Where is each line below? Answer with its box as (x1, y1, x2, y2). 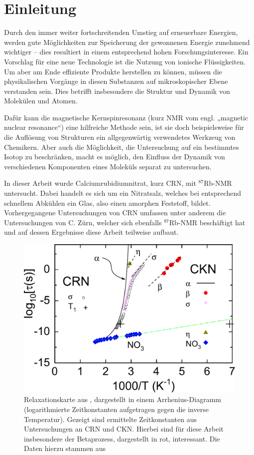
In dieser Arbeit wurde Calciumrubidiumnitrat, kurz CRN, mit (4, 178, 196, 188)
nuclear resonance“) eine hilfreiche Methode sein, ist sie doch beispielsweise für (4, 122, 244, 132)
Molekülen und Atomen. (4, 95, 78, 106)
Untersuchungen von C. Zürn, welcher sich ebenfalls (4, 217, 162, 227)
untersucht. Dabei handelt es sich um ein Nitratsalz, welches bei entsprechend (4, 188, 241, 198)
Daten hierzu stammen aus (24, 443, 106, 454)
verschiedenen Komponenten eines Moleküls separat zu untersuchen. (4, 161, 212, 171)
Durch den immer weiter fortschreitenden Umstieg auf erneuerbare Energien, (4, 27, 238, 37)
